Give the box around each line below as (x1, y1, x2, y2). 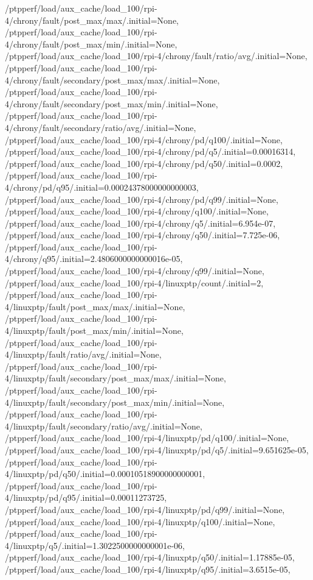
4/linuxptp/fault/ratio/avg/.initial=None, (5, 348, 162, 361)
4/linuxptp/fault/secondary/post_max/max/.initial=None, (5, 372, 226, 384)
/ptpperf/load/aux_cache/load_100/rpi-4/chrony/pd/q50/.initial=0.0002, (5, 157, 283, 169)
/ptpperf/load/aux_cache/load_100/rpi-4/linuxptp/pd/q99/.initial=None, (5, 503, 285, 515)
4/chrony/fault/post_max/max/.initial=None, (5, 13, 179, 26)
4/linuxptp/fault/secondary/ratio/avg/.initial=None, (5, 419, 202, 432)
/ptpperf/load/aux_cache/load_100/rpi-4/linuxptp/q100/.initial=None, (5, 515, 275, 528)
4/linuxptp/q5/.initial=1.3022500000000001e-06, (5, 539, 185, 551)
